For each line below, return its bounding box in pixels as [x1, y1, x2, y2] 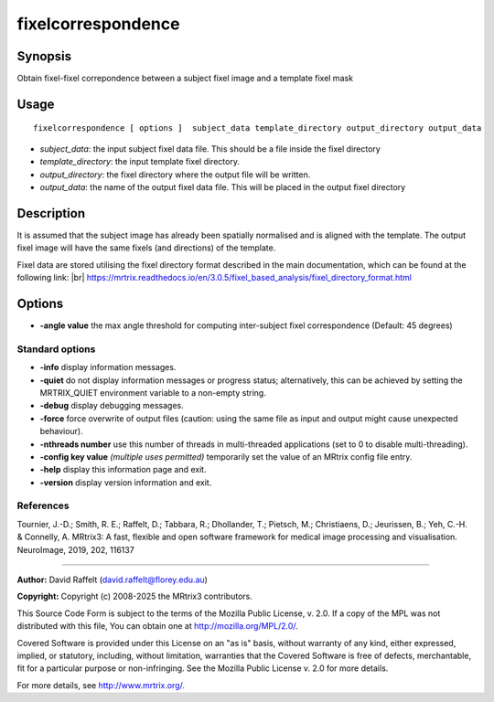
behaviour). [39, 426, 84, 437]
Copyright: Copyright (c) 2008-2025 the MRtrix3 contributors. [16, 590, 253, 602]
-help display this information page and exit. [39, 464, 207, 475]
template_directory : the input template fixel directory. [39, 156, 240, 167]
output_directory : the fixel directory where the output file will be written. [39, 169, 311, 180]
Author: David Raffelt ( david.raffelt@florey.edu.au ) [16, 574, 208, 585]
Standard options [16, 343, 96, 356]
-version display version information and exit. [39, 476, 212, 488]
